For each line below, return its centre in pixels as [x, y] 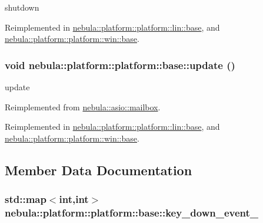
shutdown [22, 7]
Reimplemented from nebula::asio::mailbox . [83, 106]
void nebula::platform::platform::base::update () [120, 65]
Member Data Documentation [99, 170]
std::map [26, 199]
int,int [74, 199]
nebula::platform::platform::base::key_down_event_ [132, 212]
